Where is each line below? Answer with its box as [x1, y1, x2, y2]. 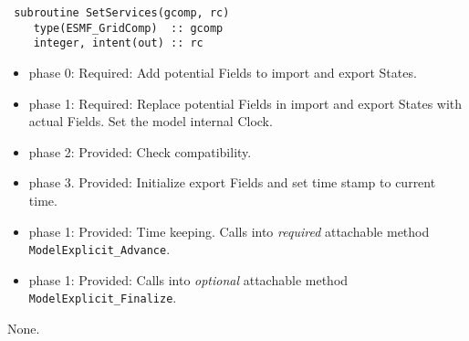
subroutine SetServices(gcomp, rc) [14, 6, 230, 19]
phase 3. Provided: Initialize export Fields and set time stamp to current [28, 173, 436, 192]
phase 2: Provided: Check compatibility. [28, 142, 252, 161]
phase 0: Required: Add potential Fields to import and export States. [28, 62, 417, 81]
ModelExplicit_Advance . [28, 240, 171, 259]
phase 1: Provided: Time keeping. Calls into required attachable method [28, 221, 430, 240]
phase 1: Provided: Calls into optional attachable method [28, 270, 349, 289]
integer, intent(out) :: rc [33, 37, 203, 50]
